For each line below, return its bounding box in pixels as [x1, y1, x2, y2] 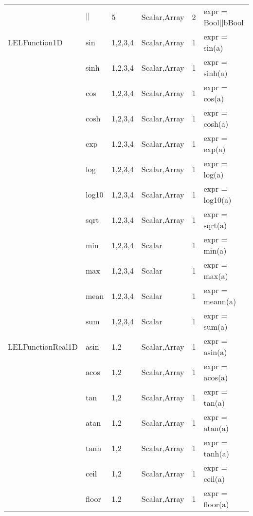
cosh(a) [203, 118, 229, 129]
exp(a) [203, 143, 226, 155]
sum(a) [203, 321, 228, 332]
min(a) [203, 245, 227, 256]
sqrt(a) [203, 219, 227, 231]
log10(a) [203, 194, 232, 205]
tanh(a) [203, 448, 229, 459]
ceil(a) [203, 473, 225, 484]
